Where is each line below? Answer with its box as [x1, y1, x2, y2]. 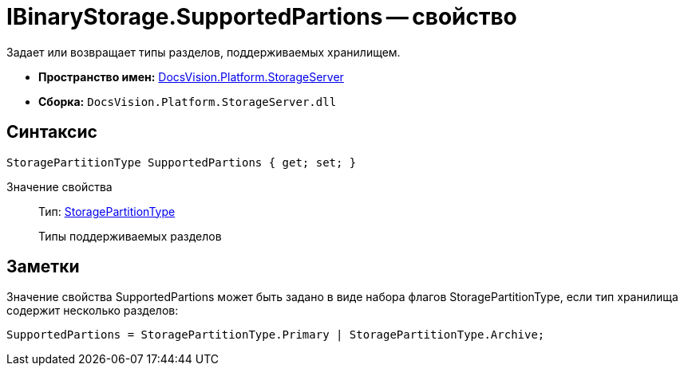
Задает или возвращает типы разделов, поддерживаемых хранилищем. [6, 45, 401, 59]
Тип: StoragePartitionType [38, 204, 176, 218]
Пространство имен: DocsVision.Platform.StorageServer [38, 69, 344, 84]
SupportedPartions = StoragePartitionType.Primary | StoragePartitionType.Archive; [6, 328, 545, 342]
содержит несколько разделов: [6, 303, 179, 318]
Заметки [6, 256, 80, 277]
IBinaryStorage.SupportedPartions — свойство [6, 3, 517, 30]
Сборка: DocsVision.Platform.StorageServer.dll [38, 94, 337, 108]
